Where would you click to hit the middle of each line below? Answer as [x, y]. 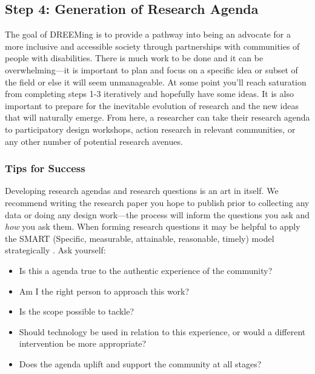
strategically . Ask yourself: [55, 250]
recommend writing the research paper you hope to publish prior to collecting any [157, 202]
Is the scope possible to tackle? [77, 311]
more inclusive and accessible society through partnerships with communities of [152, 46]
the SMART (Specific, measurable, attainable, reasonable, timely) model [140, 238]
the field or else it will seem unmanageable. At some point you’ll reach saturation [156, 82]
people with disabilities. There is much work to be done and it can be [134, 58]
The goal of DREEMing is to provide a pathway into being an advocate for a [148, 34]
